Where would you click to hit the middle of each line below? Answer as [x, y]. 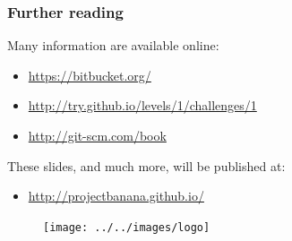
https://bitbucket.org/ [90, 75]
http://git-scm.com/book [97, 135]
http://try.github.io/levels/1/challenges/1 [142, 105]
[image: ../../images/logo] [127, 227]
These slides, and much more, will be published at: [146, 165]
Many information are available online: [113, 45]
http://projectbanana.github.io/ [116, 196]
